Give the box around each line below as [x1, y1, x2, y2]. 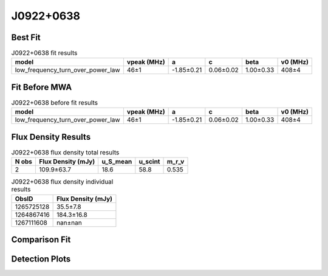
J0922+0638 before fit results [11, 98, 98, 107]
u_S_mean [101, 157, 132, 166]
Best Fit [11, 32, 41, 43]
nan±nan [56, 218, 82, 227]
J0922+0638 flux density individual [11, 178, 114, 186]
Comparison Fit [11, 235, 71, 245]
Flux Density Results [11, 131, 91, 142]
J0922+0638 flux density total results [11, 148, 120, 157]
